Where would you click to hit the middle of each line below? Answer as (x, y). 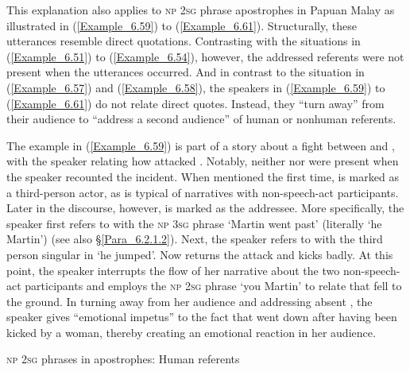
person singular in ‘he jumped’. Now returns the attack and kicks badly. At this (200, 254)
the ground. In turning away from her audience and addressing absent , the (190, 301)
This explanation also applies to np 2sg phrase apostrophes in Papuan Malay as (201, 10)
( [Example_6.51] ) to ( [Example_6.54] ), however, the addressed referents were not (205, 56)
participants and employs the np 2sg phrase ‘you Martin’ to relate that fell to (213, 286)
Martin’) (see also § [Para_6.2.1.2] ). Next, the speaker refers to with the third (195, 239)
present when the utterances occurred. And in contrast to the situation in (186, 72)
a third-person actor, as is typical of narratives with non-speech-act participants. (203, 192)
